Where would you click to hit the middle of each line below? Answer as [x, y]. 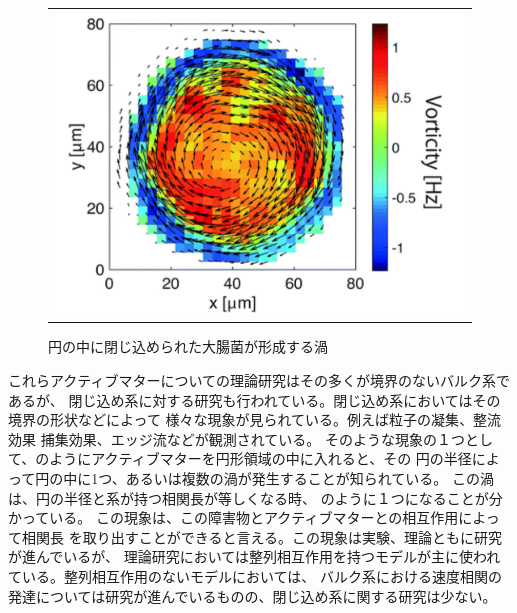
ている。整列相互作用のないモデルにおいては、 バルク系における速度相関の [255, 575]
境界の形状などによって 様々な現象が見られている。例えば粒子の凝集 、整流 [255, 419]
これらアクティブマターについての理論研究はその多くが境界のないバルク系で [259, 379]
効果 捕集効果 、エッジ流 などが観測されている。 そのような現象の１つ [236, 438]
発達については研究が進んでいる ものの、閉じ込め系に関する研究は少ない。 [252, 595]
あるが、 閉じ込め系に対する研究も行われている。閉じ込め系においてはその [254, 399]
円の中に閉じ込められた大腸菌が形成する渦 [188, 346]
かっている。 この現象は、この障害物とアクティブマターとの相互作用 [233, 517]
